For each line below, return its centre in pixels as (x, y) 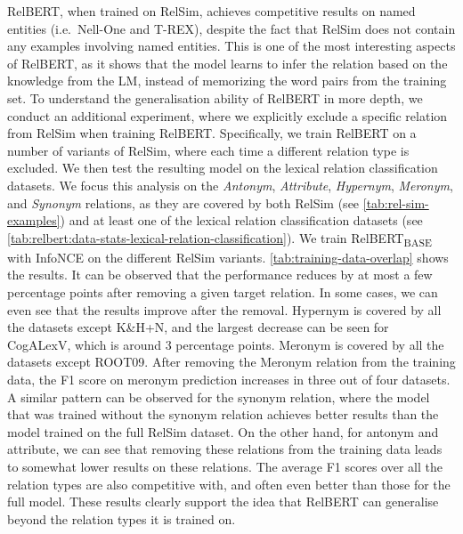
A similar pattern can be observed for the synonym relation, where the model (219, 396)
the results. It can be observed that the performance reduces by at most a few (220, 275)
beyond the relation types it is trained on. (122, 518)
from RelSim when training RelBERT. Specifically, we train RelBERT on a (212, 133)
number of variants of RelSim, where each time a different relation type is (208, 150)
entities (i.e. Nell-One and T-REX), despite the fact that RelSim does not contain (231, 28)
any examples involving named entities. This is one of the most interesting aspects (231, 46)
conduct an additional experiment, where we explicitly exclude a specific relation (227, 115)
